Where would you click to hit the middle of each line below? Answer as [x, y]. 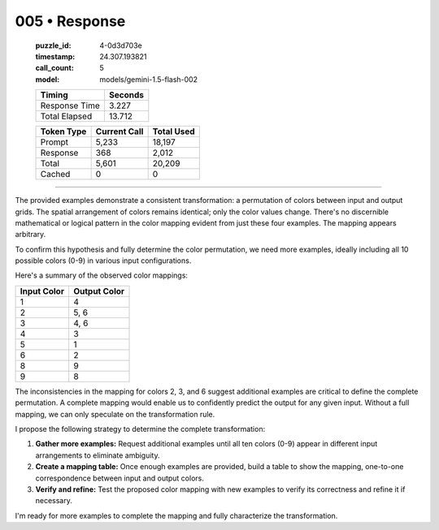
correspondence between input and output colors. [120, 478]
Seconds [126, 95]
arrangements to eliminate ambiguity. [98, 455]
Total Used [174, 131]
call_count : [55, 68]
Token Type [63, 131]
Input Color [42, 291]
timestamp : [55, 56]
